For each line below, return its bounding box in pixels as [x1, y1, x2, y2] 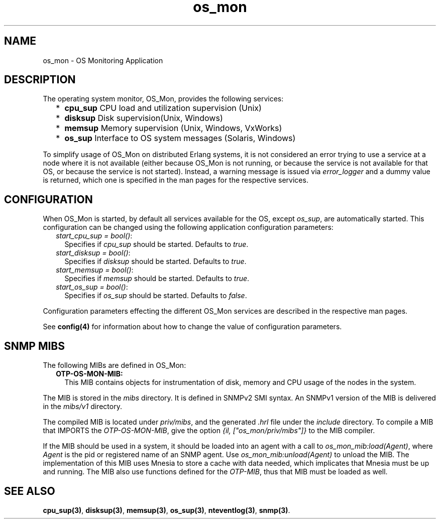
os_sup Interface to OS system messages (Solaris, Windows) [64, 133, 296, 144]
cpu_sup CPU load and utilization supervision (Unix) [64, 103, 262, 113]
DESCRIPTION [4, 73, 76, 86]
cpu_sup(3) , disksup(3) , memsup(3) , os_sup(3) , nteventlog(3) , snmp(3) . [43, 505, 290, 514]
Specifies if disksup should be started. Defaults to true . [64, 257, 247, 266]
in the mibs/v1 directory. [43, 402, 122, 411]
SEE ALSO [4, 484, 55, 497]
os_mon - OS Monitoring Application [43, 56, 163, 65]
